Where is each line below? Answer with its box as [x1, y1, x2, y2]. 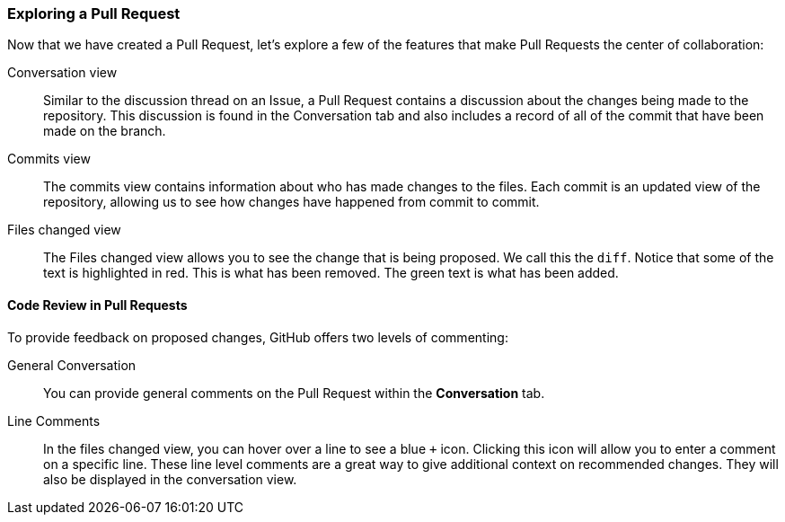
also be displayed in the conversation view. [43, 471, 297, 487]
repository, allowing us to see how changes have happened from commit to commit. [43, 194, 540, 210]
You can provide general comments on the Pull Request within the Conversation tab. [43, 385, 545, 401]
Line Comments [7, 412, 101, 429]
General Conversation [7, 357, 137, 373]
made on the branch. [43, 123, 166, 139]
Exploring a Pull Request [7, 4, 181, 22]
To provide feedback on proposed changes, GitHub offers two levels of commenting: [7, 329, 508, 345]
